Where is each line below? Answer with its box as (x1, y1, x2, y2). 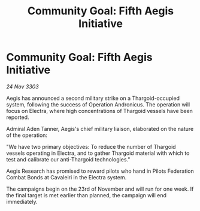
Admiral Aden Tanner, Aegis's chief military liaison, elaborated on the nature (6, 125, 194, 132)
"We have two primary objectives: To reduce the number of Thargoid (6, 143, 176, 150)
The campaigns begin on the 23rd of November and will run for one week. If (6, 185, 194, 192)
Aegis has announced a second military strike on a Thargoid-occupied (6, 94, 180, 102)
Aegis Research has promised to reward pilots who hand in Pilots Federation (6, 167, 195, 175)
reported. (6, 114, 29, 121)
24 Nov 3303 (6, 82, 39, 90)
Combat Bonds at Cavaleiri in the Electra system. (6, 173, 127, 181)
